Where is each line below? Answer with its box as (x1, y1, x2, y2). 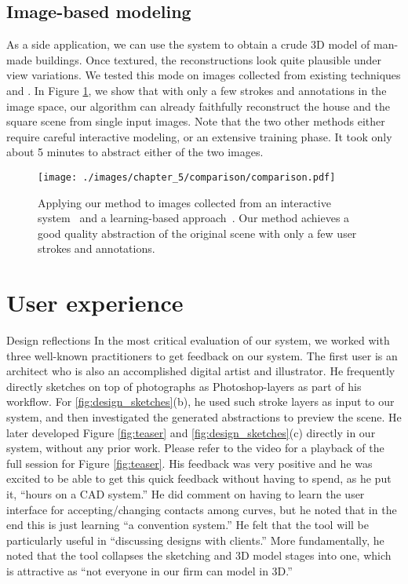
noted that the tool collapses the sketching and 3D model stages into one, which (6, 547, 392, 564)
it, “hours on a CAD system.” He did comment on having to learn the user (6, 486, 365, 502)
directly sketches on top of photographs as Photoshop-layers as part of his (6, 378, 362, 394)
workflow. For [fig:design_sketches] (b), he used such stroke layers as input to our (6, 393, 395, 410)
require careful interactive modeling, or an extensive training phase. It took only (6, 128, 392, 144)
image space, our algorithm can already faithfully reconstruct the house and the (6, 97, 390, 114)
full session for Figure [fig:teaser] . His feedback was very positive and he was (6, 454, 373, 471)
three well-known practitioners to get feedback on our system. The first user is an (6, 347, 398, 363)
